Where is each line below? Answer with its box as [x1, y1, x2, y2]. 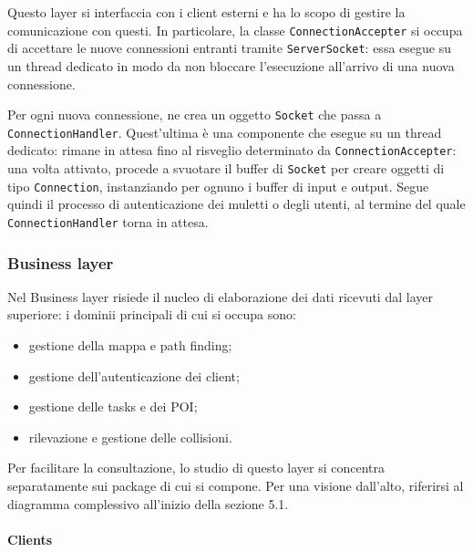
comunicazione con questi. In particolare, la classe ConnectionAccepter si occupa [7, 20, 463, 39]
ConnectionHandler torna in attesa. [7, 212, 209, 231]
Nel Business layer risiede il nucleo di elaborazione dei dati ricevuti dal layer [7, 286, 433, 306]
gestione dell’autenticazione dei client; [28, 366, 240, 385]
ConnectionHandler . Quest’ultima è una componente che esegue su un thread [7, 122, 442, 141]
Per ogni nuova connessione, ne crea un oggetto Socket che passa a [7, 105, 382, 124]
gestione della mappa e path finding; [28, 336, 232, 355]
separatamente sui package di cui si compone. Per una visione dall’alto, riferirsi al [7, 476, 464, 495]
